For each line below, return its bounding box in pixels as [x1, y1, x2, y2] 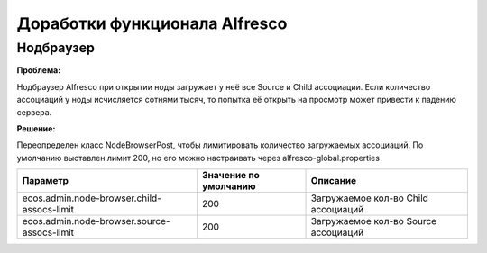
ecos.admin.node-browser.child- [22, 192, 161, 204]
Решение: [16, 122, 56, 134]
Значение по [201, 169, 261, 182]
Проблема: [16, 65, 61, 76]
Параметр [22, 175, 69, 187]
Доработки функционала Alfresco [16, 14, 288, 33]
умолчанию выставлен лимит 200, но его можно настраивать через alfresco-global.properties [16, 152, 381, 163]
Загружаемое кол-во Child [310, 192, 428, 204]
